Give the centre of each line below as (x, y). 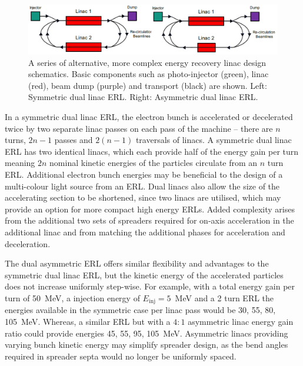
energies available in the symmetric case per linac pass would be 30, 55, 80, (140, 310)
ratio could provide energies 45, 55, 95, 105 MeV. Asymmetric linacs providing (146, 333)
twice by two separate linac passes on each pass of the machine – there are (139, 128)
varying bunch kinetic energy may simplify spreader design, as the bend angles (146, 345)
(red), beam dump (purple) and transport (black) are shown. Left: (148, 85)
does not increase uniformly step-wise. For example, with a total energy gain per (150, 286)
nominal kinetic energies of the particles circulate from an (154, 163)
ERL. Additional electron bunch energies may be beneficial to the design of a (144, 174)
